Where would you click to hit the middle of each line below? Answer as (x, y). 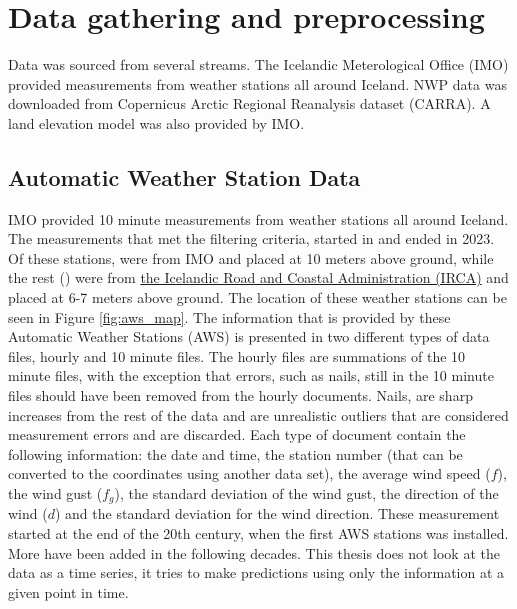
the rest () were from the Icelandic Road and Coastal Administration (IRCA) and (258, 277)
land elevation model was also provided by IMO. (156, 122)
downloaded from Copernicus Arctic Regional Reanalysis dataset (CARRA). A (249, 103)
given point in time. (68, 591)
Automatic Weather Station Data (184, 176)
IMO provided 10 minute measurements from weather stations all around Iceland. (258, 218)
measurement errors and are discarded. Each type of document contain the (237, 434)
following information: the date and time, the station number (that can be (235, 453)
